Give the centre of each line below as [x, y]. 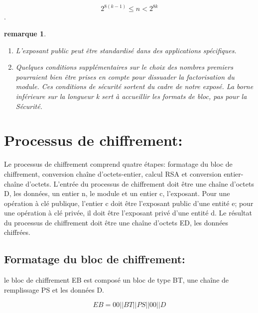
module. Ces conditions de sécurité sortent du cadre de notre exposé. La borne [134, 86]
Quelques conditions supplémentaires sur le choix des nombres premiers [124, 67]
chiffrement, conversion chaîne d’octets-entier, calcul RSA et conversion [113, 173]
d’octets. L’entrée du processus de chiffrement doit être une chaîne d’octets [140, 183]
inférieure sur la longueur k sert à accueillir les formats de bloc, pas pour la [131, 96]
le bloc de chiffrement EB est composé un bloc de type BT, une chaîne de [117, 280]
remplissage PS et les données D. [54, 289]
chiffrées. [17, 232]
